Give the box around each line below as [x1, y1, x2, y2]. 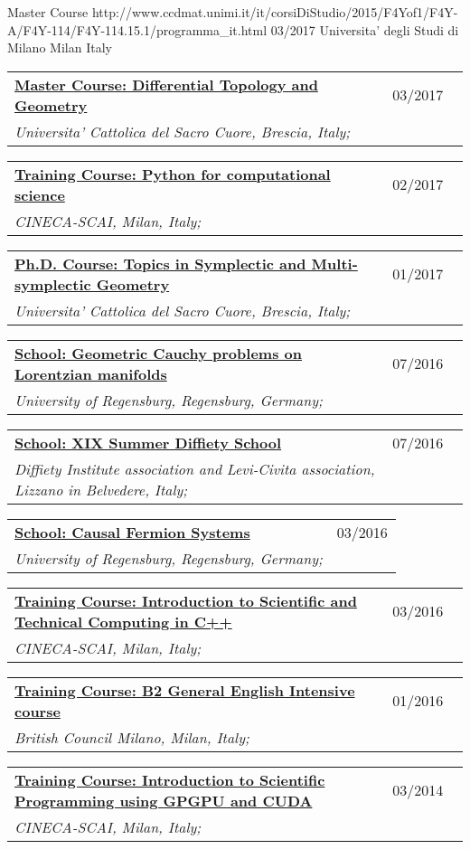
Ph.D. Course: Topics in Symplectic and [14, 252, 306, 274]
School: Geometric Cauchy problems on [14, 342, 302, 363]
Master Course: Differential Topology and [14, 73, 318, 95]
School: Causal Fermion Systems [14, 521, 250, 542]
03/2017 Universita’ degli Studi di [270, 20, 459, 39]
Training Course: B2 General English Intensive [14, 679, 355, 701]
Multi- [311, 252, 358, 274]
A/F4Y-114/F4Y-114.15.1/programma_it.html [7, 20, 268, 39]
